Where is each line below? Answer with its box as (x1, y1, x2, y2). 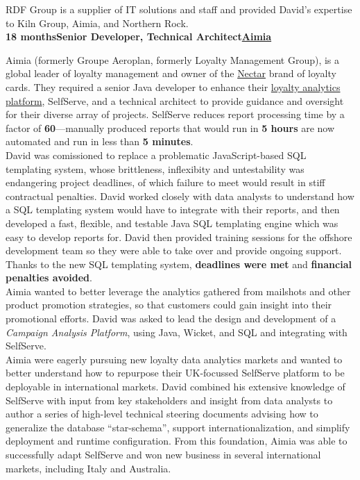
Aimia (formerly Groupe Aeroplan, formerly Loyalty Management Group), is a (6, 52, 340, 67)
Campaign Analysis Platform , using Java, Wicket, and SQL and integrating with (6, 324, 348, 339)
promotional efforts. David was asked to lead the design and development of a (6, 311, 336, 326)
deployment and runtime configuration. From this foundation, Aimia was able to (6, 433, 348, 448)
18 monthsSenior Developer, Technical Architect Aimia (6, 29, 272, 44)
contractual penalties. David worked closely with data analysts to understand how (6, 188, 354, 203)
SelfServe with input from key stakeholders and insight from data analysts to (6, 392, 333, 407)
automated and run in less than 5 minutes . (6, 134, 194, 149)
